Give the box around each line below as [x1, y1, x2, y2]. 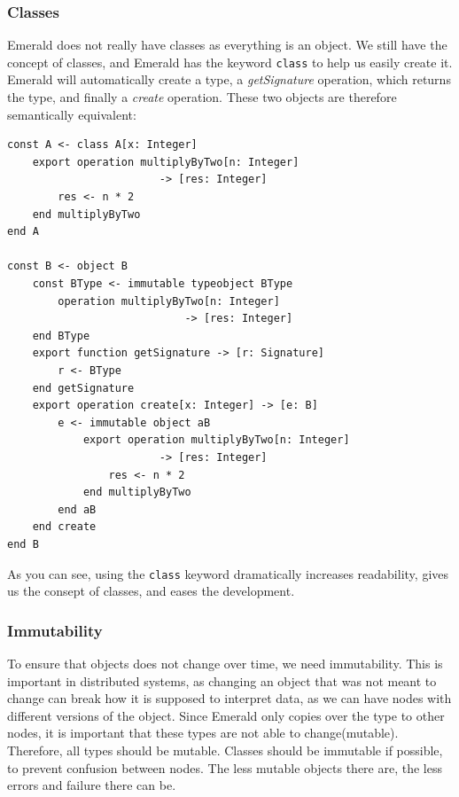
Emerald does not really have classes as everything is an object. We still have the [7, 35, 447, 54]
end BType [32, 329, 90, 342]
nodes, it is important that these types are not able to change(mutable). [7, 723, 399, 742]
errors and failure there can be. [7, 776, 176, 794]
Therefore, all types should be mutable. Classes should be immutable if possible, [7, 740, 443, 759]
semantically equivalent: [7, 105, 136, 123]
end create [32, 520, 97, 534]
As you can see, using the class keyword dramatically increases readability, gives [7, 564, 449, 582]
